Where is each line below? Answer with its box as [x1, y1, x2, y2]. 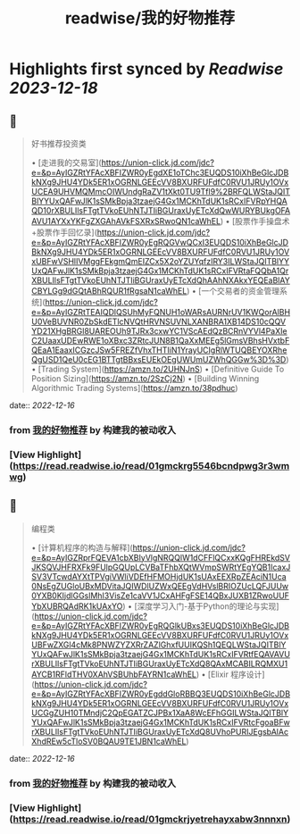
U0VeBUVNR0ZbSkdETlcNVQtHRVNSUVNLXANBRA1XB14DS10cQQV [30, 316, 287, 327]
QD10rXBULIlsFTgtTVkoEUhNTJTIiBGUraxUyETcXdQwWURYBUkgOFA [30, 205, 291, 215]
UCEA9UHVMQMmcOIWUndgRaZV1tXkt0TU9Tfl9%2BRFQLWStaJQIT [30, 187, 290, 196]
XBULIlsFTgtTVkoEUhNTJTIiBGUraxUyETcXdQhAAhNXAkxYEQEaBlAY [30, 275, 290, 286]
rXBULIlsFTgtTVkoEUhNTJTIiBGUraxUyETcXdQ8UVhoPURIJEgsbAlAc [30, 726, 288, 737]
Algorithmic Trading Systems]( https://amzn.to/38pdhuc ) [30, 383, 238, 393]
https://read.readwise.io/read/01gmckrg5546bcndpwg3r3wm [12, 459, 290, 471]
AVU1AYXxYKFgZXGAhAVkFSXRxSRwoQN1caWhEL [30, 216, 221, 226]
